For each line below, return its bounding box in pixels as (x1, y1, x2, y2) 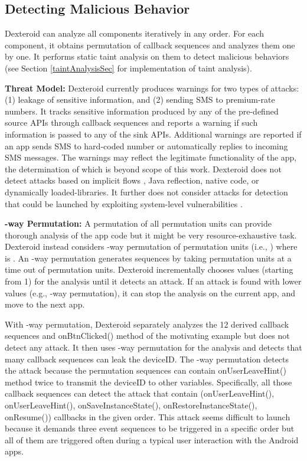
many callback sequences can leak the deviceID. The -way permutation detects (5, 352, 289, 365)
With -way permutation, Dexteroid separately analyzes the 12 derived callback (5, 318, 289, 330)
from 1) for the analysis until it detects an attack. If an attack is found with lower (5, 275, 302, 287)
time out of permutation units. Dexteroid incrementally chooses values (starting (5, 263, 293, 276)
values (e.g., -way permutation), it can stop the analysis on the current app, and (5, 286, 295, 299)
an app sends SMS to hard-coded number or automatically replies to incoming (5, 139, 288, 152)
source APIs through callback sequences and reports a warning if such (5, 116, 258, 129)
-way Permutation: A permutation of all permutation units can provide (5, 217, 272, 230)
